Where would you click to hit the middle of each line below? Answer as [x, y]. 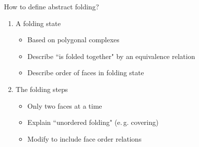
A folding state [38, 23]
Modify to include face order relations [84, 138]
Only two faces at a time [65, 105]
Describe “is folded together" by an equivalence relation [111, 56]
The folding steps [42, 89]
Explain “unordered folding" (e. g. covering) [93, 122]
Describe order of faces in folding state [86, 73]
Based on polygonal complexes [73, 40]
